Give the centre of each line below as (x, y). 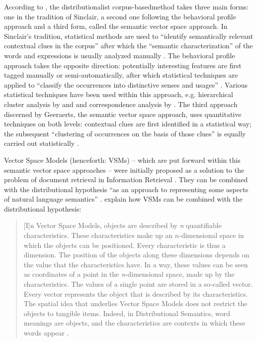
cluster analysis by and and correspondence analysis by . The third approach (121, 104)
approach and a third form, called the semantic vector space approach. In (116, 26)
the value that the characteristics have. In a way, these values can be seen (136, 264)
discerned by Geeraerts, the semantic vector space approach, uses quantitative (123, 114)
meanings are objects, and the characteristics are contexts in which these (134, 323)
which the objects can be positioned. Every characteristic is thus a (125, 245)
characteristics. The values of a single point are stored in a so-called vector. (138, 284)
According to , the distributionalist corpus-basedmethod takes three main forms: (127, 6)
